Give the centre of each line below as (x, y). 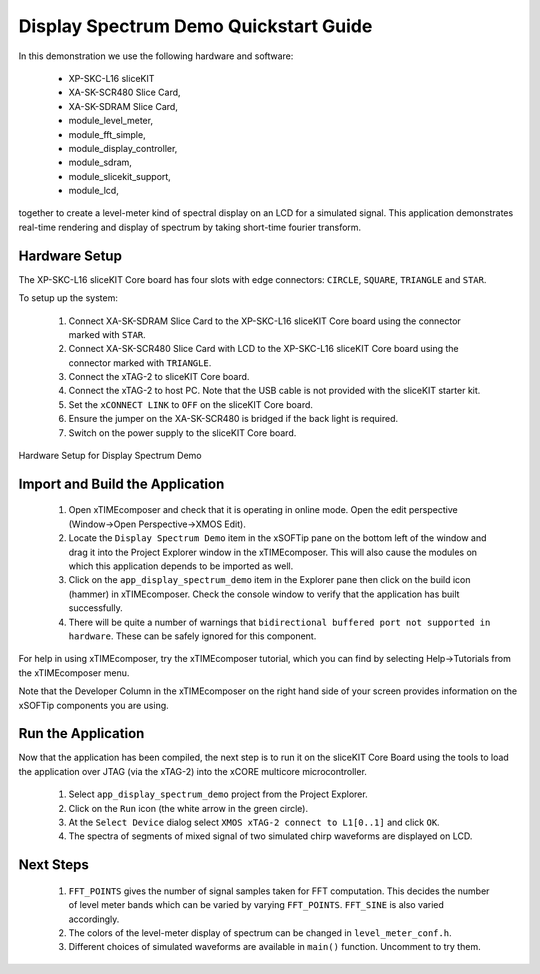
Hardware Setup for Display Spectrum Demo (110, 456)
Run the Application (81, 733)
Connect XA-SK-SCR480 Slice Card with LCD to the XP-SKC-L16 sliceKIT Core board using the (263, 349)
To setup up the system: (68, 298)
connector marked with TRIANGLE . (140, 362)
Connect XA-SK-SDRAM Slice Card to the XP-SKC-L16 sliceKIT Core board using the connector (265, 321)
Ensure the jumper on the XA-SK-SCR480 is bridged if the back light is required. (233, 419)
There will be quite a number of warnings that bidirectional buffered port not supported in (279, 622)
